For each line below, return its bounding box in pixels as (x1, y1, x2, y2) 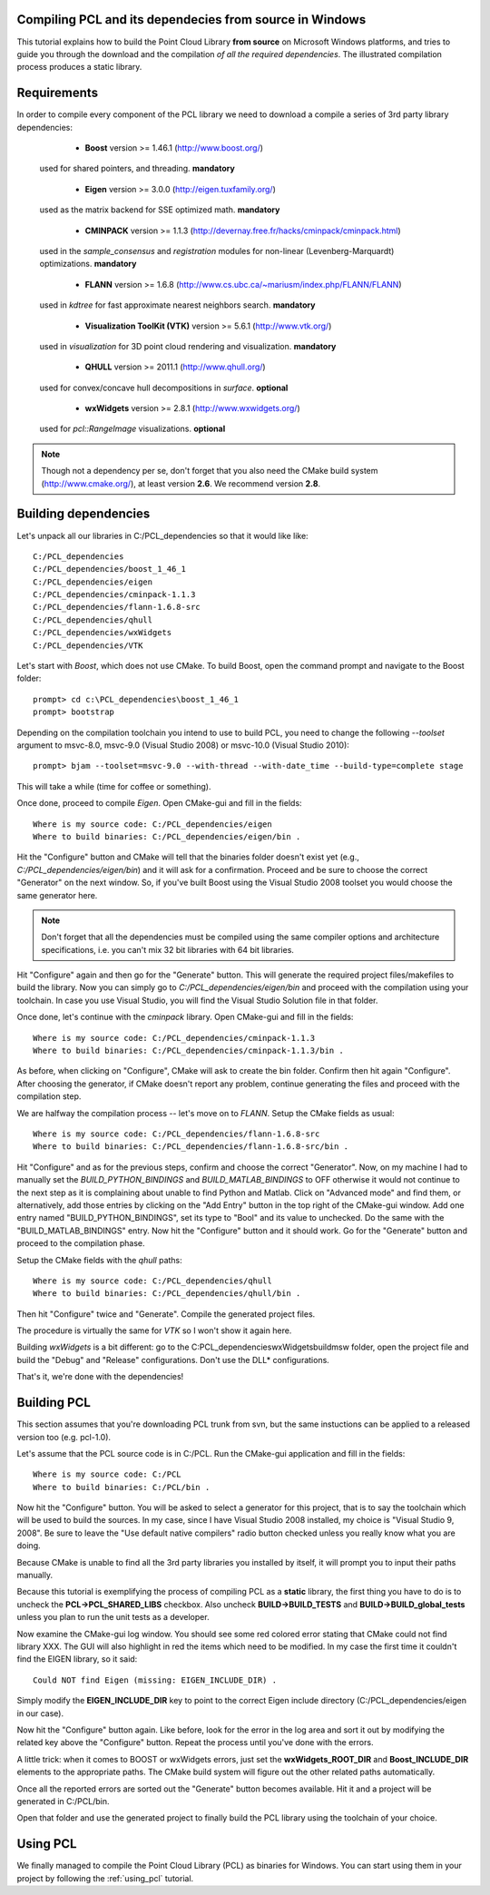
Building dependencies (16, 506, 151, 522)
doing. (16, 1540, 41, 1551)
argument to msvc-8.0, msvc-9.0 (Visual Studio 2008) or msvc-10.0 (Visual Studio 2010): (16, 740, 349, 751)
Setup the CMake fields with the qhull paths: (16, 1254, 183, 1265)
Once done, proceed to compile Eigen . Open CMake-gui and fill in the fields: (16, 798, 303, 809)
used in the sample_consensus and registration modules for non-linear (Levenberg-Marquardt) (39, 245, 395, 256)
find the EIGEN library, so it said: (16, 1654, 138, 1664)
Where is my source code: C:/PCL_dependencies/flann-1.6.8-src (33, 1128, 320, 1139)
